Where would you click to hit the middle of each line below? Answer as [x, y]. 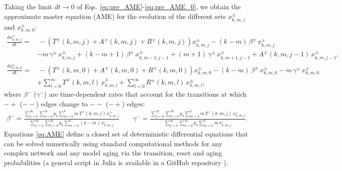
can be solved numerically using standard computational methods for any [113, 143]
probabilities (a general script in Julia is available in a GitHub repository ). [116, 162]
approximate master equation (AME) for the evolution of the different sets [115, 16]
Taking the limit [28, 6]
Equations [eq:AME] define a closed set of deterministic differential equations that [126, 134]
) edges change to [62, 103]
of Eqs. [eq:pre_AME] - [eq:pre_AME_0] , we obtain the [159, 6]
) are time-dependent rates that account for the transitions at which [145, 94]
